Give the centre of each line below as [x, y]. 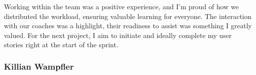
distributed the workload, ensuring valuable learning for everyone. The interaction [128, 16]
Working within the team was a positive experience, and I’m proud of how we [121, 6]
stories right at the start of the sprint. [61, 45]
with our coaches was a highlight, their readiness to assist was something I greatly [128, 26]
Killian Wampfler [39, 66]
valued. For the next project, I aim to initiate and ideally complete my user [118, 35]
